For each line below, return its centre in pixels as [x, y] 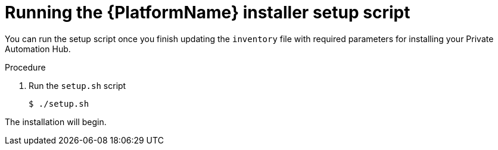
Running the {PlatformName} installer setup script [208, 12]
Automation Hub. [38, 49]
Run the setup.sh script [77, 85]
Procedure [25, 67]
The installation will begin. [56, 122]
